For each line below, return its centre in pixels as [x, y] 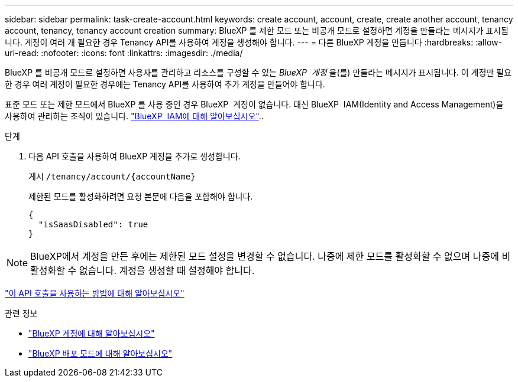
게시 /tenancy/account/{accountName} [112, 176]
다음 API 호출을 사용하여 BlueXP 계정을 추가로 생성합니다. [135, 156]
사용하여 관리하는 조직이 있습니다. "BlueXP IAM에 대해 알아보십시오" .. [134, 116]
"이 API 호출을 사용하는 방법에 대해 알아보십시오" [95, 293]
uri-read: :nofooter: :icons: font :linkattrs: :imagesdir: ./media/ [124, 53]
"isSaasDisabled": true [93, 224]
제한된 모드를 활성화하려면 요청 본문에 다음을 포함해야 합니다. [141, 196]
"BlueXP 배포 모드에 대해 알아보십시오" [101, 353]
